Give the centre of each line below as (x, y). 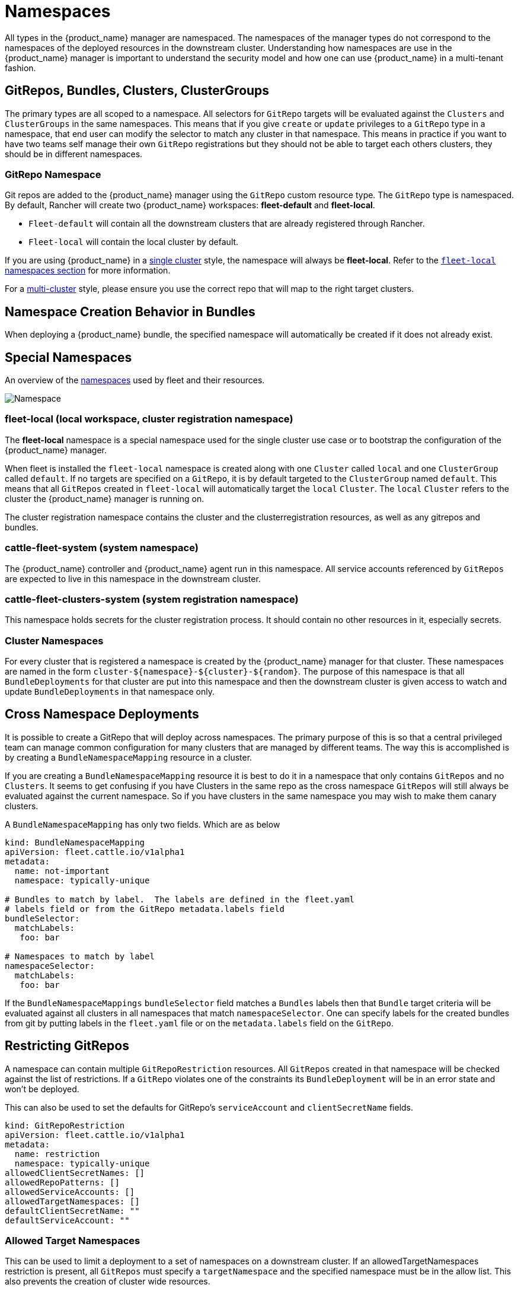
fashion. (20, 68)
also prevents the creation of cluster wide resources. (108, 1282)
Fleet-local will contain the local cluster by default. (134, 242)
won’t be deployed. (42, 1089)
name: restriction (57, 1154)
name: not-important (62, 871)
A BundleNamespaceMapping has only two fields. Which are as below (143, 824)
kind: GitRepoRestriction (65, 1125)
